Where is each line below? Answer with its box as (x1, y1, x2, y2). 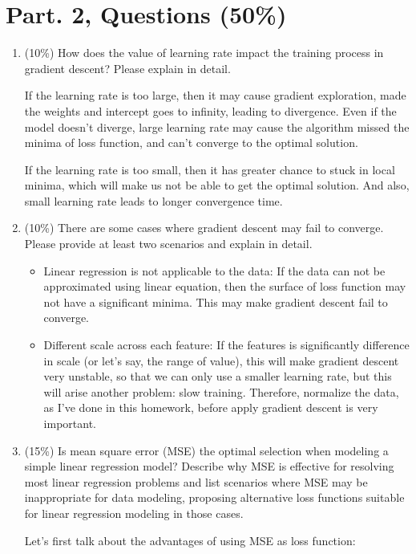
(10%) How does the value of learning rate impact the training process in (24, 44, 384, 61)
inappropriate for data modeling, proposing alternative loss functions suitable (24, 489, 405, 506)
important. (43, 415, 96, 431)
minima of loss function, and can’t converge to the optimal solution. (24, 134, 358, 151)
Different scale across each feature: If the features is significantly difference (43, 336, 410, 353)
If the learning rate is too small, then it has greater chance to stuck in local (24, 161, 395, 177)
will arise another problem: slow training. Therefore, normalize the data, (43, 383, 399, 400)
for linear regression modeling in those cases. (24, 504, 244, 521)
